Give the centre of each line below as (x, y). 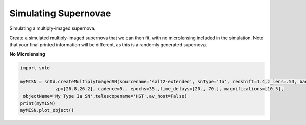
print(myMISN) (38, 103)
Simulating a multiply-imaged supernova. (53, 28)
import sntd (35, 68)
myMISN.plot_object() (47, 110)
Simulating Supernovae (60, 13)
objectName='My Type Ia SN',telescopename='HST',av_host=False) (105, 96)
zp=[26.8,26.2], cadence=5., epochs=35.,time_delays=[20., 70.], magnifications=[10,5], (170, 89)
